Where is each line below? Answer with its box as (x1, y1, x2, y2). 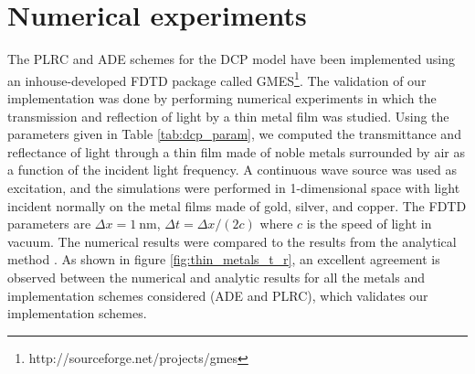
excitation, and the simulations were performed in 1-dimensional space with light (7, 177, 460, 197)
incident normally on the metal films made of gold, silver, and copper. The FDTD (7, 196, 467, 215)
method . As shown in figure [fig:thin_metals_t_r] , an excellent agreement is (7, 250, 440, 269)
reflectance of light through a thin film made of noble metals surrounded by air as (7, 142, 465, 161)
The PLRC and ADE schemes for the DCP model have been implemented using (7, 49, 456, 69)
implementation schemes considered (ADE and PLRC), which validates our (7, 285, 428, 305)
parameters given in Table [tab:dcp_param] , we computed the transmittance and (7, 124, 461, 144)
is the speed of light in (306, 214, 432, 233)
